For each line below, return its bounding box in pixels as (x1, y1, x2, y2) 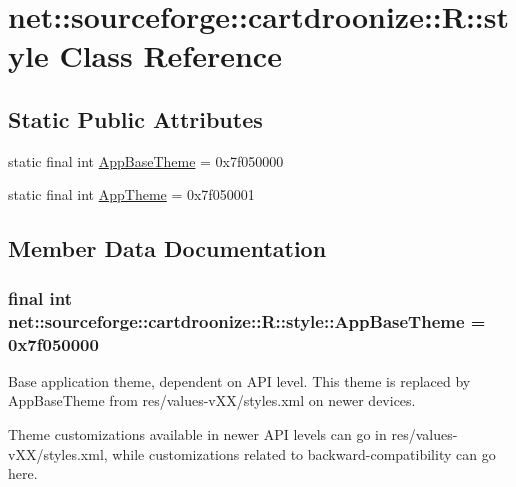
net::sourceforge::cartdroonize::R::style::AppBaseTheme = (8, 308, 486, 333)
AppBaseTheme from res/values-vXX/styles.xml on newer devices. (8, 390, 416, 411)
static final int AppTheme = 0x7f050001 (8, 184, 255, 205)
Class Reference (59, 35, 282, 76)
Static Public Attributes (8, 103, 263, 134)
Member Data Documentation (8, 233, 327, 264)
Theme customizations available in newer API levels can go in (8, 423, 387, 444)
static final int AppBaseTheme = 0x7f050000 (8, 150, 284, 171)
